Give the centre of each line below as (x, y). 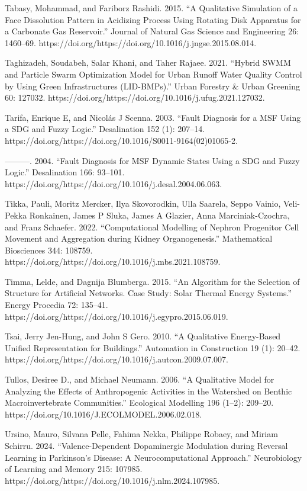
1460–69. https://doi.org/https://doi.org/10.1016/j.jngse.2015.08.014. (131, 42)
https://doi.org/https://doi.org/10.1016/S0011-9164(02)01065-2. (121, 140)
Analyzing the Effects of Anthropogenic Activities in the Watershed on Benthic (148, 391)
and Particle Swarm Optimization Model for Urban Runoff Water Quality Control (153, 74)
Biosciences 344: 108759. (49, 250)
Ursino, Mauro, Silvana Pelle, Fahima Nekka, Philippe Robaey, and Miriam (141, 434)
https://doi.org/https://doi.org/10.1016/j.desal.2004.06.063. (114, 183)
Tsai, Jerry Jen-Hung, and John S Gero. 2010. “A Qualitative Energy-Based (143, 336)
